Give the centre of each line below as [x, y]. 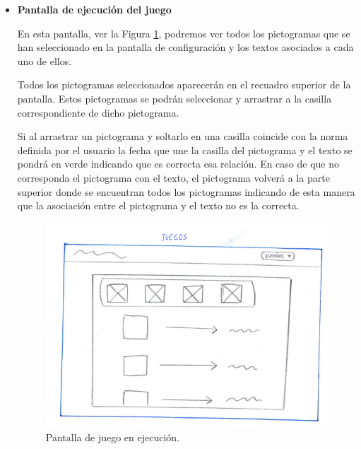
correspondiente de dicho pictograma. [98, 112]
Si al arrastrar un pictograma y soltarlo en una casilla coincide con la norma [183, 136]
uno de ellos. [45, 60]
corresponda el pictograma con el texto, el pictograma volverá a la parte [173, 177]
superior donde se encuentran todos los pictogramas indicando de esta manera [186, 191]
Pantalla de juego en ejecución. [112, 437]
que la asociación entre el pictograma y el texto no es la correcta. [158, 205]
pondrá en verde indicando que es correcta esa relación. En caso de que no [178, 164]
